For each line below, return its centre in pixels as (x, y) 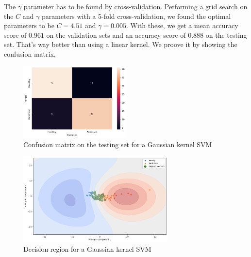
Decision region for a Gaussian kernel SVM (87, 249)
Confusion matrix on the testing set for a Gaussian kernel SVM (118, 144)
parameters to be (29, 25)
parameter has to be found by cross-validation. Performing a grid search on (135, 6)
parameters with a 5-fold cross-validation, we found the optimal (136, 16)
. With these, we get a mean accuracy (182, 25)
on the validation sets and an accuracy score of (116, 35)
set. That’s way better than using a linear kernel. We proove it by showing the (121, 44)
